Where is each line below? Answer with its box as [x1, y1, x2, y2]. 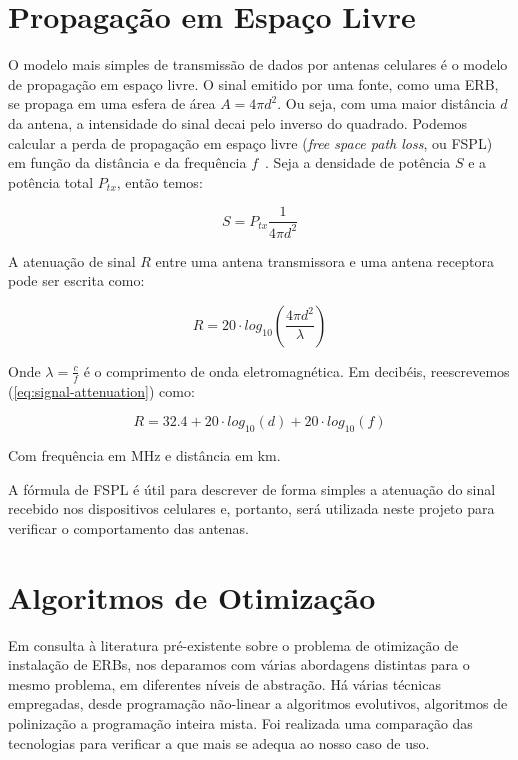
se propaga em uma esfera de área [8, 93, 216, 114]
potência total [8, 171, 94, 192]
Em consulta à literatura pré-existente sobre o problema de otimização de [8, 634, 459, 655]
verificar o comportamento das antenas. [8, 517, 249, 538]
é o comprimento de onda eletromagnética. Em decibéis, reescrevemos [83, 360, 510, 381]
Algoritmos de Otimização [8, 576, 376, 617]
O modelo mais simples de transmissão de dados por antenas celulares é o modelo [8, 54, 508, 75]
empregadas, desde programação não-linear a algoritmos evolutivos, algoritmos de [8, 693, 508, 714]
